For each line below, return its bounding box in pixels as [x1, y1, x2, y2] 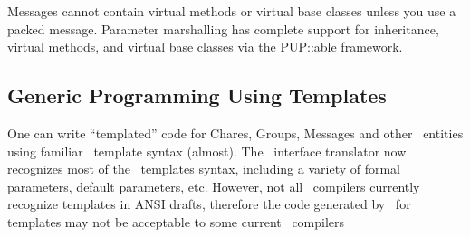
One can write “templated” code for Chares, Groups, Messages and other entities [7, 123, 464, 142]
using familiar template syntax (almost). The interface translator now [7, 141, 407, 160]
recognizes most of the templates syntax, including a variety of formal [7, 159, 401, 178]
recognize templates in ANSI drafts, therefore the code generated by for [7, 194, 411, 213]
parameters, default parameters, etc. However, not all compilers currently [7, 176, 420, 195]
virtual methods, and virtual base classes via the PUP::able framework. [7, 37, 403, 56]
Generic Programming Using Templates [7, 81, 387, 109]
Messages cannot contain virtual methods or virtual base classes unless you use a [7, 2, 456, 20]
